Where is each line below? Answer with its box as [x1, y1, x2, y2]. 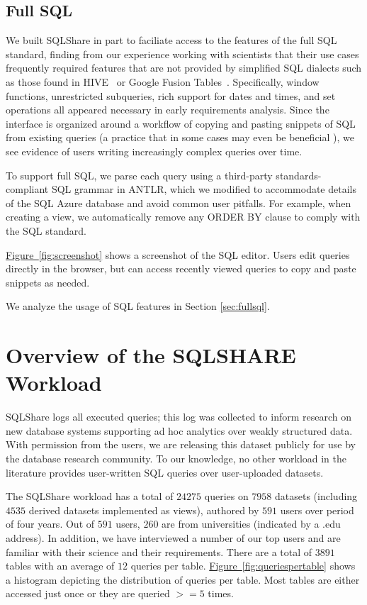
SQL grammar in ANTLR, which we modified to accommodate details [51, 182, 356, 196]
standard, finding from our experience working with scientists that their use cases [6, 46, 359, 61]
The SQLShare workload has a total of [6, 489, 174, 504]
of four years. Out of [6, 516, 95, 531]
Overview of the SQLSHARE [6, 340, 296, 370]
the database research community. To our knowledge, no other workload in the [6, 450, 347, 465]
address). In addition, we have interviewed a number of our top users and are [6, 530, 341, 545]
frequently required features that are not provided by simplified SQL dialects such [6, 60, 362, 75]
